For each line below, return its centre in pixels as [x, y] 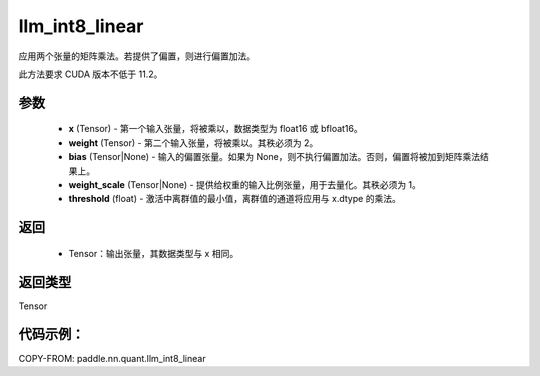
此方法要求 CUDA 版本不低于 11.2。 [90, 74]
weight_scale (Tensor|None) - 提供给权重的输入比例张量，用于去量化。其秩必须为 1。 [245, 184]
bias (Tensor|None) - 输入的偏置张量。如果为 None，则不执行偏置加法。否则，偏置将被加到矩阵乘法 [274, 157]
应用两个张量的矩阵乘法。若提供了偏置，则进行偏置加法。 [136, 56]
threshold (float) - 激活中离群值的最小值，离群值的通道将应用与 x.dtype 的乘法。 [235, 199]
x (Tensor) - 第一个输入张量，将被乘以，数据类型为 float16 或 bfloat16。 [216, 129]
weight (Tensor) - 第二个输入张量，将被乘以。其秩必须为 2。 [193, 142]
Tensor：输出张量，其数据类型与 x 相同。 [153, 253]
